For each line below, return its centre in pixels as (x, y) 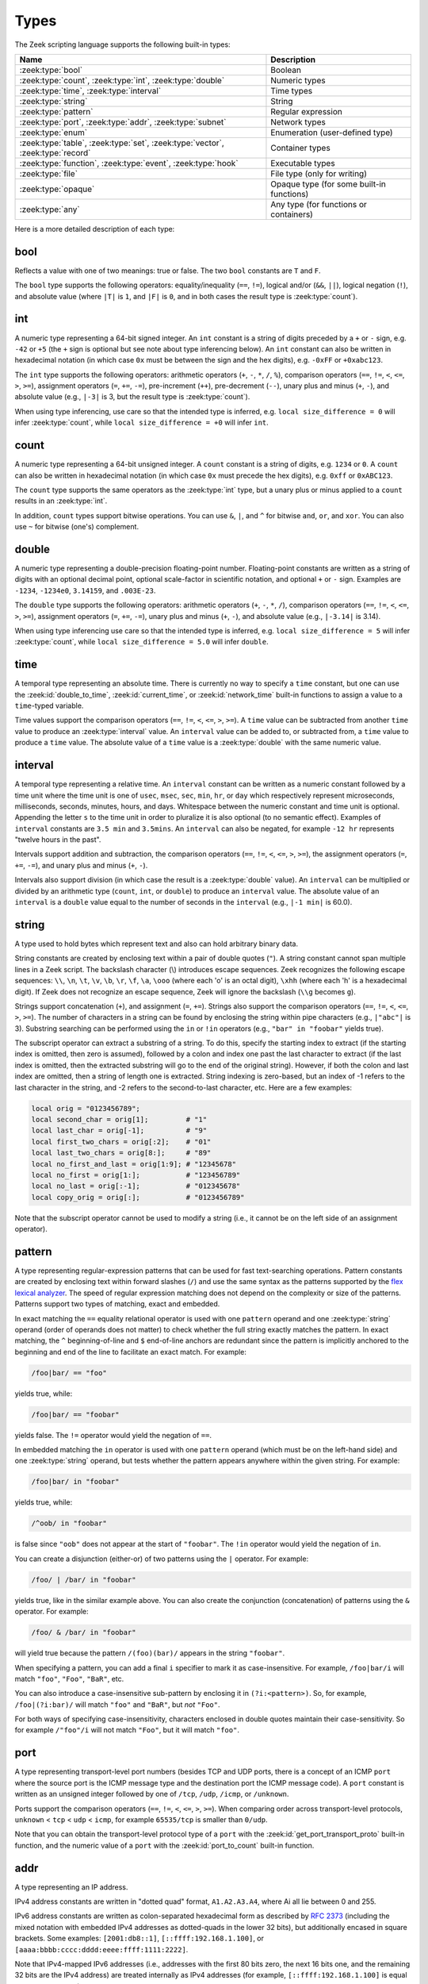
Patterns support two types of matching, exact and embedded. (117, 1304)
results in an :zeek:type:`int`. (61, 501)
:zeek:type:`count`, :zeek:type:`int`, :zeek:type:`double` (122, 80)
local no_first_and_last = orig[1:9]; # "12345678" (134, 1164)
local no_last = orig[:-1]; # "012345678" (136, 1186)
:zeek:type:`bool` (51, 70)
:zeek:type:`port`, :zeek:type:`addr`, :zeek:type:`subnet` (123, 121)
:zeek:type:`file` (49, 173)
